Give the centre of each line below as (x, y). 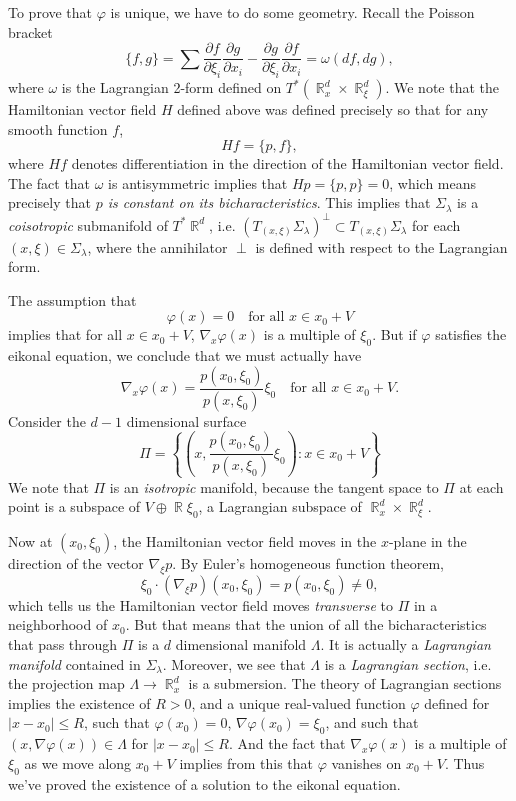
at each (481, 486)
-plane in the (427, 540)
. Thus (464, 762)
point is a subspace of (74, 506)
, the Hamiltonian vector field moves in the (245, 540)
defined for (457, 702)
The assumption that (72, 299)
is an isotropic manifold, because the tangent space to (274, 486)
